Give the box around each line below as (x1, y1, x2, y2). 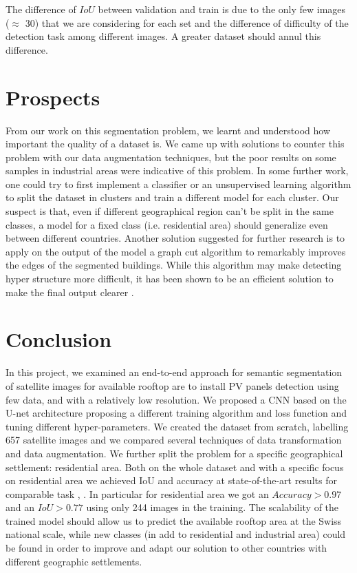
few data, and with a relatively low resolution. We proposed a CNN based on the (6, 392, 347, 406)
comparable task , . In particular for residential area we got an (6, 486, 269, 501)
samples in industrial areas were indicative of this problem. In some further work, (6, 163, 349, 178)
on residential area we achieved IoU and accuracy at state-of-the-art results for (6, 473, 337, 488)
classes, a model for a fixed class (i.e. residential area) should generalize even (6, 217, 328, 231)
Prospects (6, 83, 100, 111)
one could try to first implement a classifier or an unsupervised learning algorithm (6, 176, 351, 191)
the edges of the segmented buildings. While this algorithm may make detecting (6, 258, 342, 272)
